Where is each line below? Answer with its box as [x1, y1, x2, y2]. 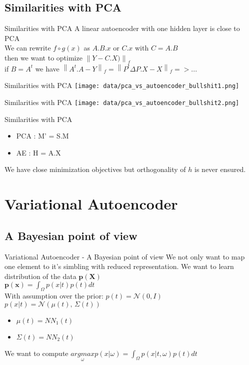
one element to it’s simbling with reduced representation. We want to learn [4, 261, 234, 271]
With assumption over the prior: [4, 290, 103, 301]
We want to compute [4, 347, 68, 358]
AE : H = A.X [16, 147, 61, 157]
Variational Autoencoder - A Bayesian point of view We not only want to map [4, 251, 245, 261]
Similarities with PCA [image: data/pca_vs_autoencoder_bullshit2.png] [4, 97, 239, 107]
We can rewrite [4, 42, 51, 53]
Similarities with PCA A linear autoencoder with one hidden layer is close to [4, 23, 240, 33]
